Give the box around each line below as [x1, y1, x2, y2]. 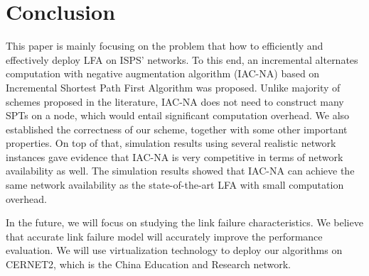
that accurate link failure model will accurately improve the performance [6, 228, 323, 243]
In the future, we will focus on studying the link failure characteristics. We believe [6, 215, 363, 230]
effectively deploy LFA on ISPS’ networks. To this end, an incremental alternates [6, 52, 358, 67]
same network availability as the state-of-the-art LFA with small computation [6, 177, 344, 192]
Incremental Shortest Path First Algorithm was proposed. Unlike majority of [6, 79, 341, 94]
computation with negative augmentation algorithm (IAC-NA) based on [6, 66, 320, 81]
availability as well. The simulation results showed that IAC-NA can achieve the [6, 163, 355, 178]
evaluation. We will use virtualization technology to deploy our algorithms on [6, 243, 343, 258]
